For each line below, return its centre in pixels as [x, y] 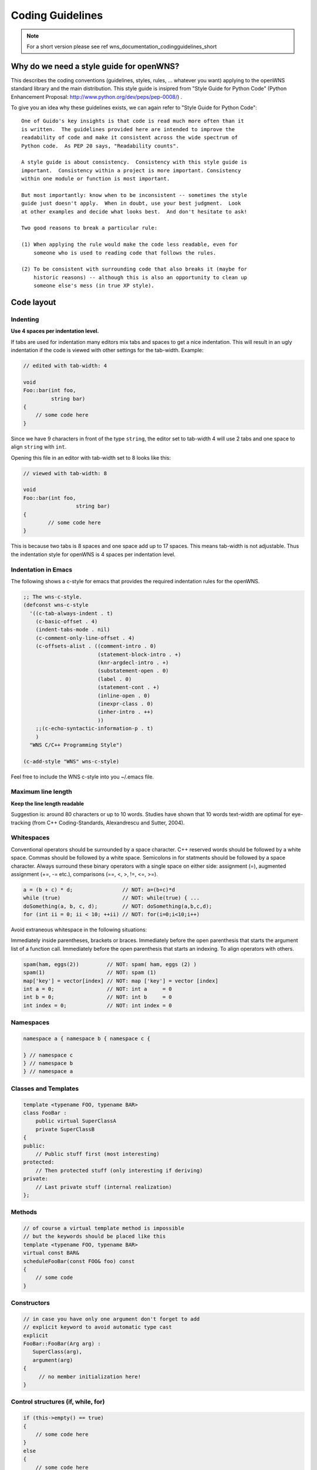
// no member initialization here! [90, 1377]
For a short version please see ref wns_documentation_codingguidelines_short [122, 46]
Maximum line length [42, 792]
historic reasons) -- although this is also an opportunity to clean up [140, 277]
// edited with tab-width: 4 [65, 366]
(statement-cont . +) [128, 687]
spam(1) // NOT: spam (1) [90, 973]
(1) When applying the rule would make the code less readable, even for [130, 245]
